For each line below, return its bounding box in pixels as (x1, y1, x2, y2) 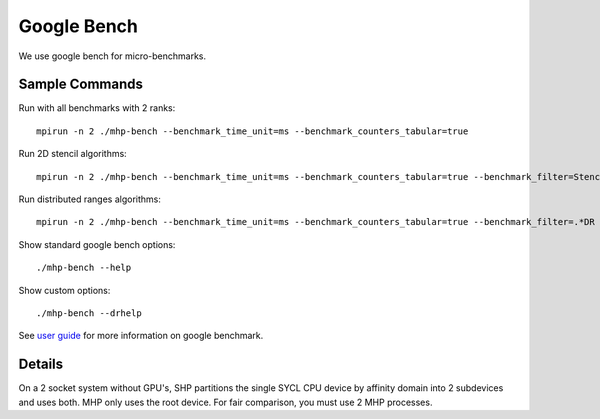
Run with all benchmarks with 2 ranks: (18, 102, 176, 114)
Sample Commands (18, 76, 144, 93)
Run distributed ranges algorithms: (18, 193, 162, 205)
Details (18, 356, 64, 373)
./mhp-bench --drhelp (36, 307, 142, 319)
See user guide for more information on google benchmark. (18, 330, 264, 342)
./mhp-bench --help (36, 262, 132, 274)
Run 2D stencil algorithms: (18, 148, 127, 160)
